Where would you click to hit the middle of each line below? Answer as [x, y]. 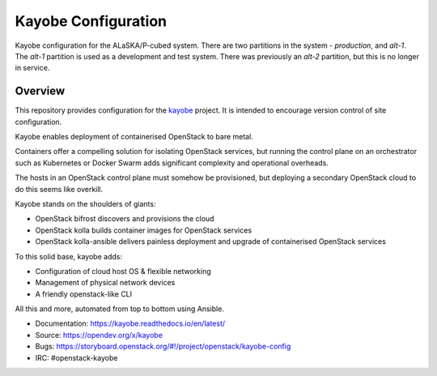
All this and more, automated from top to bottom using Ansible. [119, 309]
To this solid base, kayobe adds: [69, 256]
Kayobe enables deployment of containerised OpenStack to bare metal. [134, 137]
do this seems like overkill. [59, 189]
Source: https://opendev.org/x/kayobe [99, 335]
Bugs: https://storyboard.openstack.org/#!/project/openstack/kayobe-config [163, 346]
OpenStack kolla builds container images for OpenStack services [144, 230]
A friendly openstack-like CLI [84, 294]
